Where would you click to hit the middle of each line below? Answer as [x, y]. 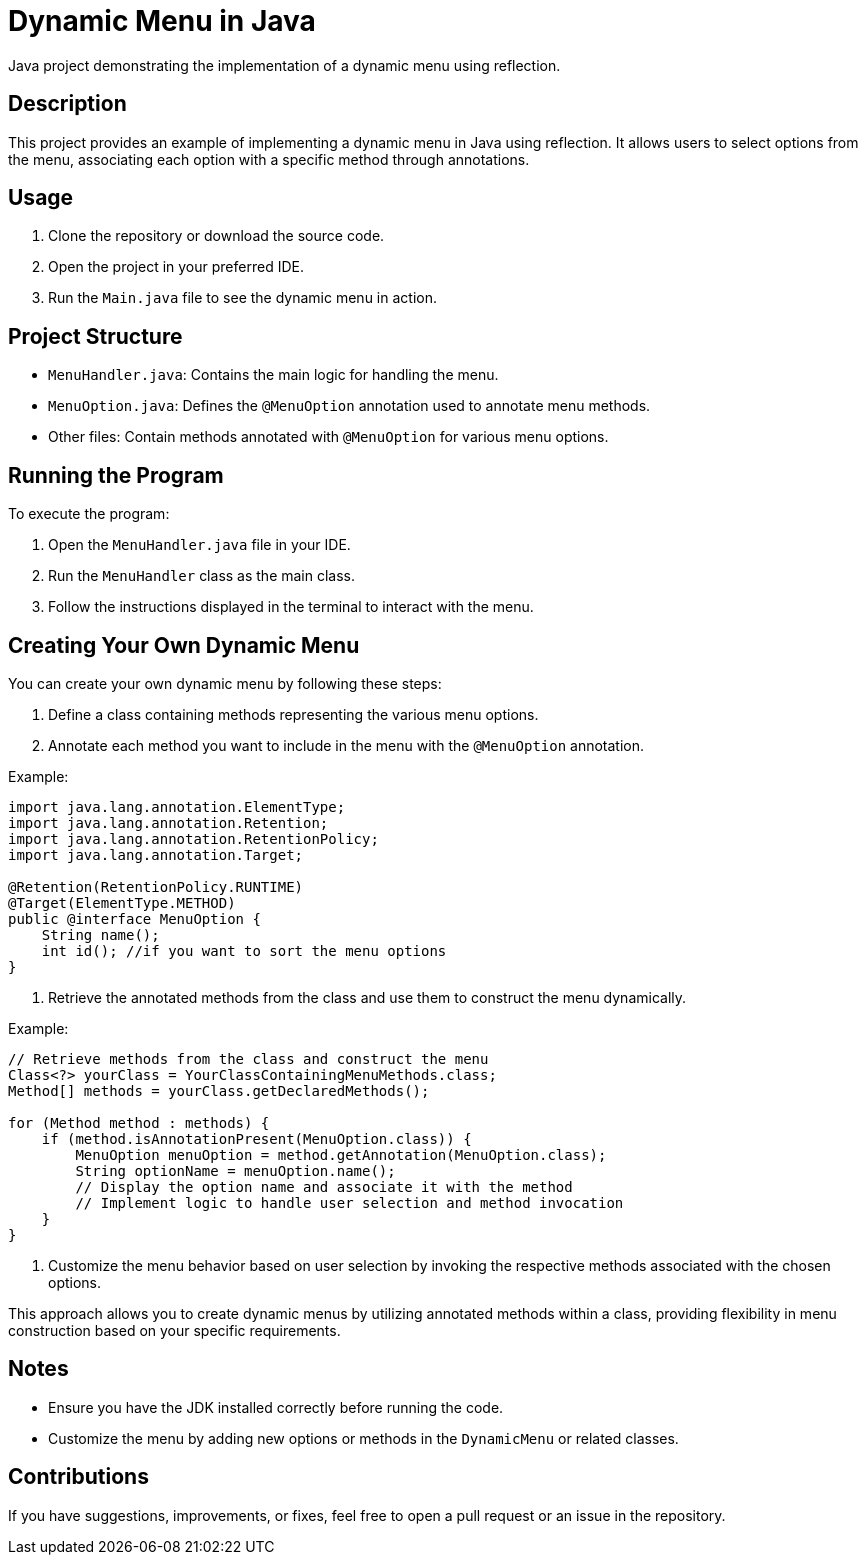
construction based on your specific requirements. [174, 1330]
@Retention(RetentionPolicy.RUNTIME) [156, 886]
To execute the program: [89, 514]
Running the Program [116, 475]
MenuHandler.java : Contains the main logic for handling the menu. [273, 375]
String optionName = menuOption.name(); [235, 1170]
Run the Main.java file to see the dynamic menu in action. [242, 298]
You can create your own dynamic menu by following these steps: [225, 683]
